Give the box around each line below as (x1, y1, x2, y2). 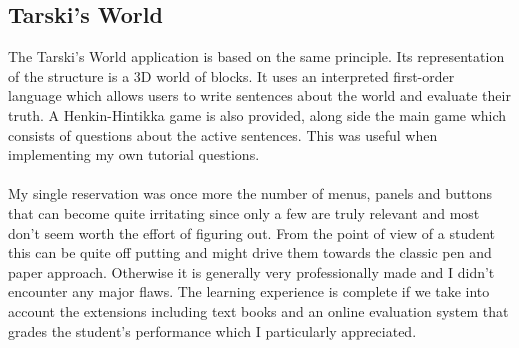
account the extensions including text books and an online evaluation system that (8, 300, 509, 321)
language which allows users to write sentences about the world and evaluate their (8, 85, 511, 106)
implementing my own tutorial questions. (8, 144, 260, 165)
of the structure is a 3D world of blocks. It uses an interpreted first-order (8, 65, 455, 86)
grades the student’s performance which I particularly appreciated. (8, 320, 417, 341)
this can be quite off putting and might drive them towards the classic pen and (8, 242, 492, 263)
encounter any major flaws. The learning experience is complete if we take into (8, 281, 490, 302)
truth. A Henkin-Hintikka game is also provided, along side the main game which (8, 104, 507, 125)
